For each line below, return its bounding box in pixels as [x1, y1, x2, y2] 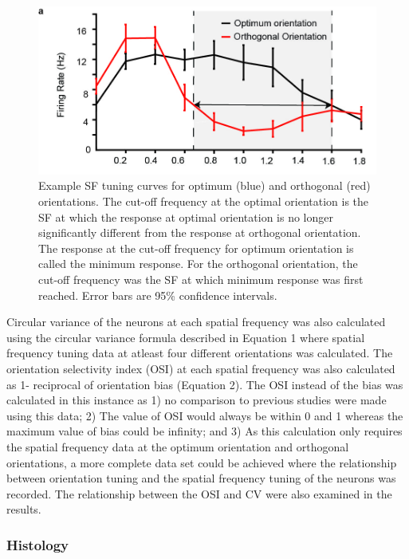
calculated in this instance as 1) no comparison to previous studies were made [6, 392, 387, 408]
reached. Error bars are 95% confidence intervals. [38, 286, 277, 303]
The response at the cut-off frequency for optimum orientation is [38, 239, 354, 256]
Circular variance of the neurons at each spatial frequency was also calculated [6, 313, 386, 330]
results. [6, 501, 41, 518]
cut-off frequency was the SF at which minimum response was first [38, 271, 364, 287]
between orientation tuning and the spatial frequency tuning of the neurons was [6, 470, 396, 486]
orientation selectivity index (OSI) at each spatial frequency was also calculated [6, 360, 395, 376]
